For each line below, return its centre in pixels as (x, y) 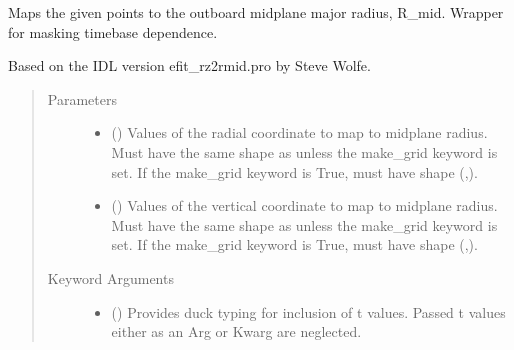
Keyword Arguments (110, 277)
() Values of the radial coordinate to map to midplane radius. (299, 132)
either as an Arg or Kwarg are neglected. (236, 331)
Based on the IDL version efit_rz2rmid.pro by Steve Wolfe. (189, 65)
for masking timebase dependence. (113, 31)
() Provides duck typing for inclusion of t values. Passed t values (308, 311)
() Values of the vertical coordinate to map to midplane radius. (304, 205)
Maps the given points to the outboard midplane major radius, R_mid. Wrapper (256, 12)
